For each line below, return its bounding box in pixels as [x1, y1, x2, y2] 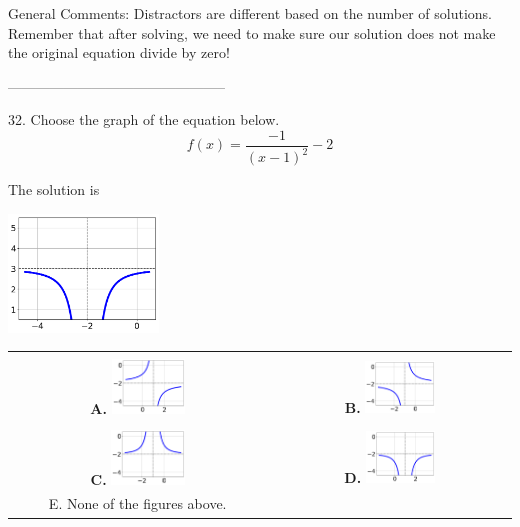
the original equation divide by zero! [8, 42, 230, 63]
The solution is [8, 179, 100, 200]
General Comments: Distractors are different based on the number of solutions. [8, 3, 492, 23]
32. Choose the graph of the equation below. [8, 109, 280, 130]
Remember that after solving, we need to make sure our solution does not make [8, 22, 496, 43]
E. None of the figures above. [48, 493, 227, 514]
